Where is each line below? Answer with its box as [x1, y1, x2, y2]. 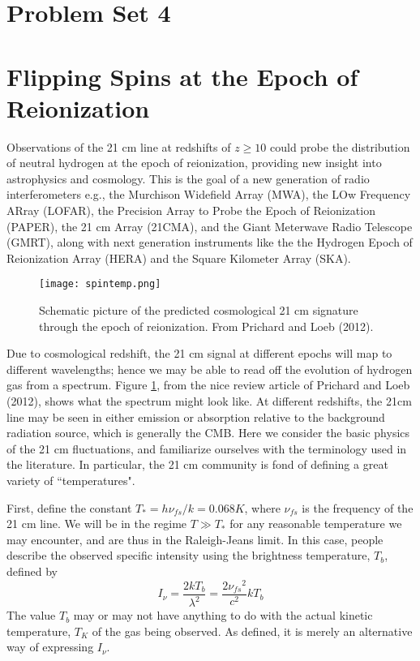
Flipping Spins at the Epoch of [6, 59, 358, 92]
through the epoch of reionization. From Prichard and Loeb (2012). [39, 317, 374, 334]
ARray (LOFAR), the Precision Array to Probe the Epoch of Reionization [6, 202, 375, 219]
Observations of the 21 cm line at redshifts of [6, 138, 231, 155]
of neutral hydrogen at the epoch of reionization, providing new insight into [6, 154, 382, 171]
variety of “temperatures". [6, 472, 135, 489]
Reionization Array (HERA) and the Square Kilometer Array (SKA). [6, 249, 351, 266]
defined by [6, 563, 58, 579]
